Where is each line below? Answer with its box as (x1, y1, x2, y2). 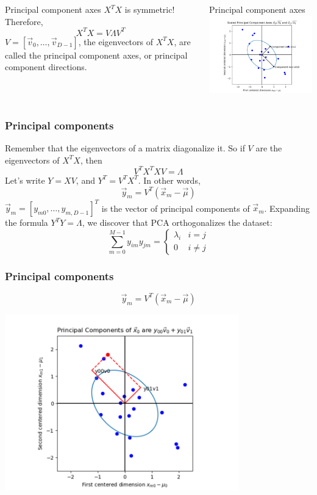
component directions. (5, 60, 87, 73)
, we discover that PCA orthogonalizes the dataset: (82, 216, 272, 229)
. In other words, (138, 173, 201, 186)
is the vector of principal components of (101, 201, 250, 214)
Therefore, (5, 15, 43, 27)
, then (80, 153, 102, 166)
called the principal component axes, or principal (5, 48, 188, 61)
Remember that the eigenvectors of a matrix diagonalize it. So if (5, 142, 245, 154)
